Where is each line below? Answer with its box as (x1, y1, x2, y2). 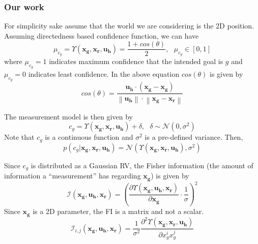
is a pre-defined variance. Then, (145, 132, 243, 142)
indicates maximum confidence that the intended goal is (49, 56, 223, 67)
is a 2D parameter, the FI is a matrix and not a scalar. (33, 206, 204, 217)
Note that (4, 132, 35, 142)
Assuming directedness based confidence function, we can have (4, 30, 199, 41)
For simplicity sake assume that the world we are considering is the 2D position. (4, 20, 254, 31)
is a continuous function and (45, 132, 133, 142)
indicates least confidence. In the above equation (28, 69, 180, 79)
